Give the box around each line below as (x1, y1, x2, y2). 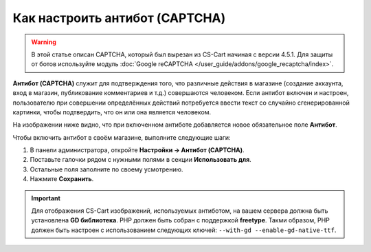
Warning (31, 38, 56, 46)
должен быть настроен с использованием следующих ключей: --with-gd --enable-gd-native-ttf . (31, 226, 337, 234)
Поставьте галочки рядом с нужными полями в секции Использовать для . (30, 156, 252, 164)
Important (31, 193, 61, 202)
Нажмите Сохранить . (30, 175, 94, 183)
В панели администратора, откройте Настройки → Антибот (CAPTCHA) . (30, 146, 245, 154)
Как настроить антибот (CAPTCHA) (12, 10, 226, 25)
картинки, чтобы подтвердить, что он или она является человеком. (12, 107, 212, 116)
